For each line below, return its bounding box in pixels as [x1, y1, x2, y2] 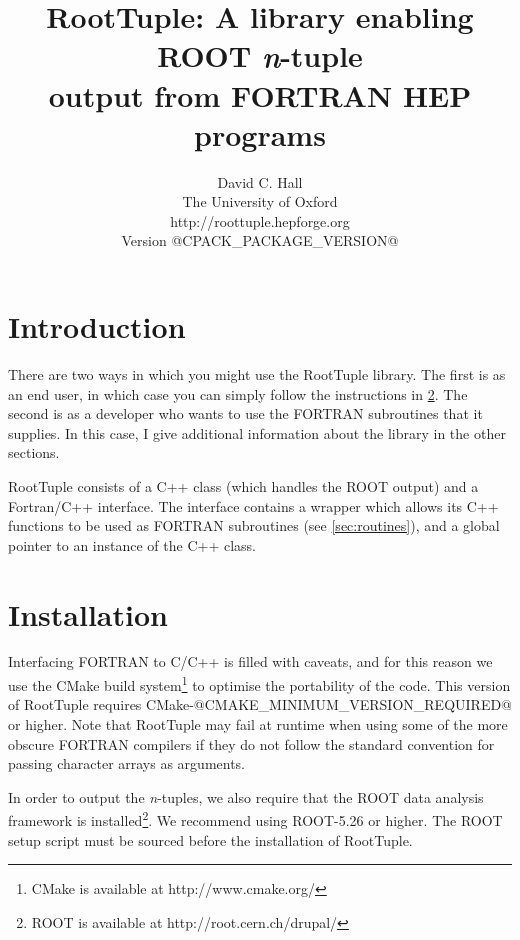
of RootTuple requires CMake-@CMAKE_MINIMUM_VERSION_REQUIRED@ [8, 694, 513, 715]
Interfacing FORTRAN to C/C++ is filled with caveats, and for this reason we [8, 651, 493, 672]
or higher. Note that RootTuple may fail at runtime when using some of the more [8, 713, 508, 734]
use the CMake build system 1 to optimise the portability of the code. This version [8, 672, 511, 695]
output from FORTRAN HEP [48, 74, 472, 115]
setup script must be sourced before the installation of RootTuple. [8, 829, 413, 850]
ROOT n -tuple [157, 35, 363, 77]
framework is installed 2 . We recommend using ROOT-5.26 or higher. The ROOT [8, 807, 503, 830]
